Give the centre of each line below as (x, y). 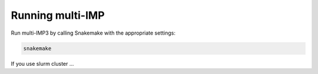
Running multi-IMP (58, 15)
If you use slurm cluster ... (42, 63)
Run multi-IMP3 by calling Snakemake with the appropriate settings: (93, 33)
